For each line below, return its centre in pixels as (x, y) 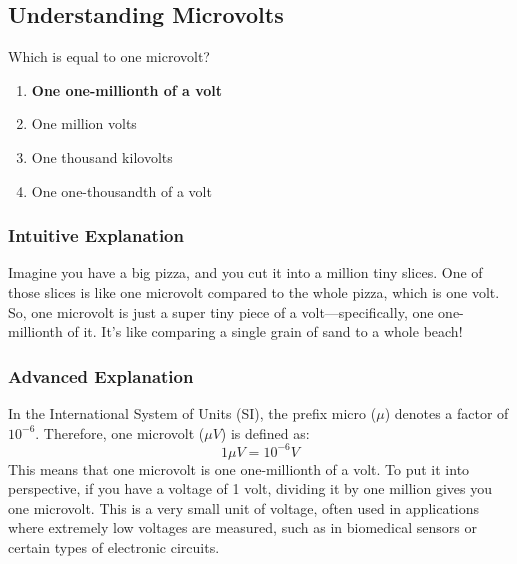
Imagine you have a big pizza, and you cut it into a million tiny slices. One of (245, 272)
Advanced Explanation (101, 375)
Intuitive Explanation (96, 235)
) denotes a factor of (446, 412)
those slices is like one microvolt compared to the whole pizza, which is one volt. (254, 291)
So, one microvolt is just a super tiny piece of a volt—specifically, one (221, 311)
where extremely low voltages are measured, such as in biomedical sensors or (242, 527)
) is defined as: (265, 432)
